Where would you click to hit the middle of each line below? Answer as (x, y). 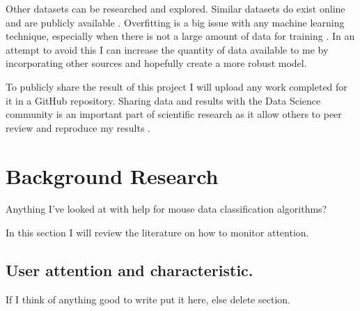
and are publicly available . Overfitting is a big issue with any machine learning (175, 22)
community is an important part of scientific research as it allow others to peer (174, 114)
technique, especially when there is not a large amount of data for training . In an (180, 36)
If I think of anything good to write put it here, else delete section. (148, 299)
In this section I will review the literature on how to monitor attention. (157, 233)
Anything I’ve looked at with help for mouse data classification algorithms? (166, 209)
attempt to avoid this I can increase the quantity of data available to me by (167, 49)
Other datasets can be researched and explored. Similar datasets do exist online (175, 8)
